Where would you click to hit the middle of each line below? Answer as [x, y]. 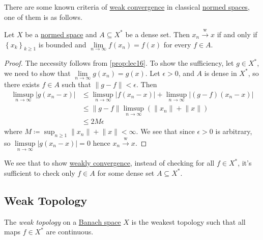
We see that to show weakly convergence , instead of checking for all [109, 163]
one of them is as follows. [43, 17]
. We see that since [165, 131]
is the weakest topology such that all [188, 221]
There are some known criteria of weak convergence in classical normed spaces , [127, 7]
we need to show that [37, 73]
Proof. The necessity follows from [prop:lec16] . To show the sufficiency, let [119, 63]
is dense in [221, 73]
